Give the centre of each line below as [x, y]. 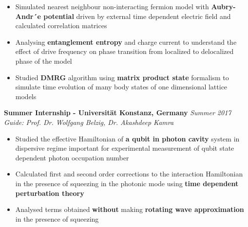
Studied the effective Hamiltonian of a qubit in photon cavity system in [127, 138]
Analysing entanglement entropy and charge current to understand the [126, 42]
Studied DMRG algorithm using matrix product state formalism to [122, 77]
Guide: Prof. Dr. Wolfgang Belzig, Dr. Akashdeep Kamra [89, 122]
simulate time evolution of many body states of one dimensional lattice [121, 87]
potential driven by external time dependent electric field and [137, 16]
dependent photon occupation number [72, 157]
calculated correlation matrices [61, 26]
